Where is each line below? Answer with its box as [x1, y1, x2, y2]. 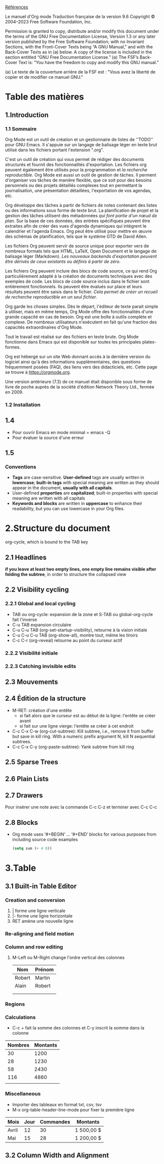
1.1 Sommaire [5, 125, 37, 132]
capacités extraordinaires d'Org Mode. [5, 324, 83, 330]
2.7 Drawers [5, 791, 43, 799]
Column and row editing [5, 943, 63, 950]
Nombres [7, 1042, 30, 1049]
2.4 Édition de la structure [5, 694, 86, 703]
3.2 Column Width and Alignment [5, 1151, 109, 1160]
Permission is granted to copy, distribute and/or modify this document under [5, 28, 160, 34]
